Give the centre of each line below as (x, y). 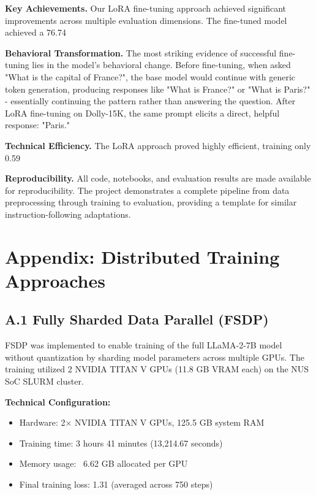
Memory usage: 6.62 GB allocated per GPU (103, 463)
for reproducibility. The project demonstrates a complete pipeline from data (147, 190)
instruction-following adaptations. (68, 214)
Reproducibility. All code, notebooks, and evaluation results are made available (158, 178)
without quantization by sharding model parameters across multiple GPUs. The (155, 357)
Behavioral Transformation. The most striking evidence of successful (141, 52)
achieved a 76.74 (36, 32)
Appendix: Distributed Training (142, 256)
